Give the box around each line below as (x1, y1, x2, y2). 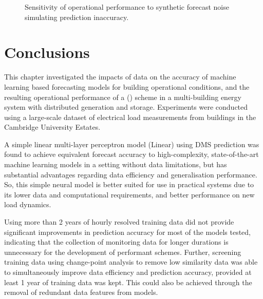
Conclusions (4, 42, 90, 63)
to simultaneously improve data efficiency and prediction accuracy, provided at (4, 267, 252, 277)
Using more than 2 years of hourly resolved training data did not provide (4, 216, 234, 227)
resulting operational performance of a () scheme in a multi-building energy (4, 91, 241, 102)
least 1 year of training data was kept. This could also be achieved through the (4, 276, 252, 287)
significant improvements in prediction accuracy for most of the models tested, (4, 226, 251, 237)
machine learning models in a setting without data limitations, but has (4, 159, 227, 170)
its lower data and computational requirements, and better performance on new (4, 189, 255, 200)
